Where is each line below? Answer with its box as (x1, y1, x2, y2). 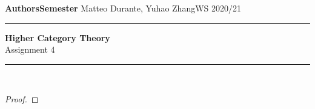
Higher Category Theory (5, 31, 110, 44)
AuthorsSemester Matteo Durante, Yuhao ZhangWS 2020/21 (5, 2, 242, 14)
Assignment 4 (5, 43, 55, 56)
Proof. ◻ (5, 93, 39, 105)
